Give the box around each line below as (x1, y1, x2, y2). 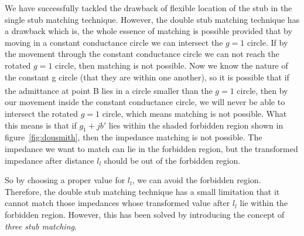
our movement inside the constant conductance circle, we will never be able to (5, 96, 285, 108)
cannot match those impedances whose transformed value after (5, 197, 230, 209)
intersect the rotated (5, 107, 78, 119)
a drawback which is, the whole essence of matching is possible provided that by (5, 25, 292, 37)
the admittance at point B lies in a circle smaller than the (5, 84, 213, 96)
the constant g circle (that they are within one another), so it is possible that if (5, 70, 289, 83)
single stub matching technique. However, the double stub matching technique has (5, 13, 300, 25)
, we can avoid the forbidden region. (132, 174, 261, 186)
